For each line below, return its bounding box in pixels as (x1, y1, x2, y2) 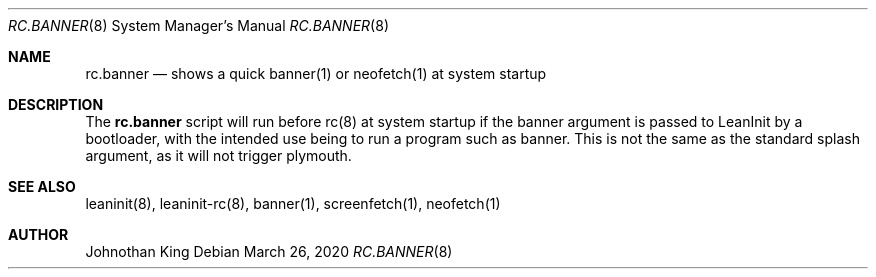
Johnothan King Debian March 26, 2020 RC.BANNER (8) (85, 243, 453, 260)
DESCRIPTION (8, 96, 104, 113)
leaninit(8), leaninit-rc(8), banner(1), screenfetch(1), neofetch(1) (85, 195, 501, 212)
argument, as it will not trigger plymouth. (85, 147, 352, 164)
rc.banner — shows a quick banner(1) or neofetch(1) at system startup (85, 65, 547, 82)
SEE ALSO (8, 178, 76, 195)
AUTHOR (8, 226, 69, 243)
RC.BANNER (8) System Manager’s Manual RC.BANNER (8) (8, 17, 389, 34)
